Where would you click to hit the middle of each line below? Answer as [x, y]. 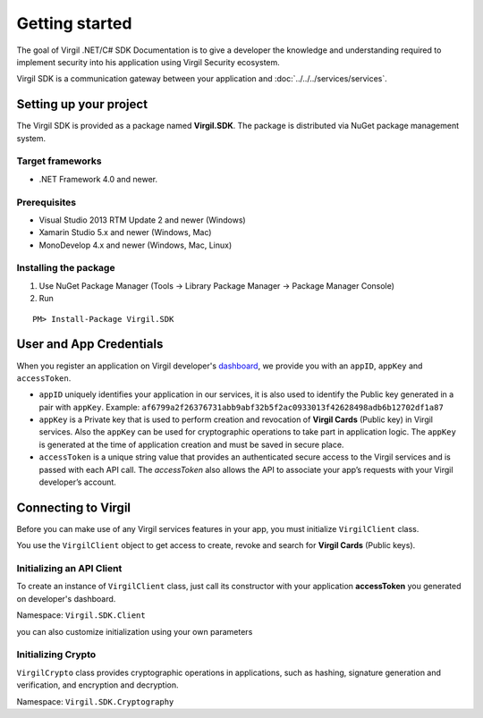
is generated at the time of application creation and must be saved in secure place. [191, 444]
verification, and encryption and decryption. [97, 685]
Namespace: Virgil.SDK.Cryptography [95, 701]
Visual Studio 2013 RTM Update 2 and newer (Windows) [142, 220]
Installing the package [66, 268]
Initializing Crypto [56, 655]
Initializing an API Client [69, 569]
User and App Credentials [90, 344]
